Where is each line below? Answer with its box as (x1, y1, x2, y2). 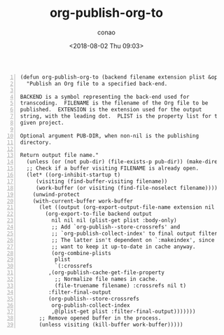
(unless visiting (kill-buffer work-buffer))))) (38, 321, 183, 329)
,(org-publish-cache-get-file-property (48, 269, 165, 276)
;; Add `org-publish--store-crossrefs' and (51, 224, 181, 231)
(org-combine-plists (51, 249, 111, 257)
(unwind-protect (32, 191, 80, 198)
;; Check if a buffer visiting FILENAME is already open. (26, 165, 199, 172)
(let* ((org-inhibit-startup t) (26, 172, 121, 179)
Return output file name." (20, 152, 99, 159)
